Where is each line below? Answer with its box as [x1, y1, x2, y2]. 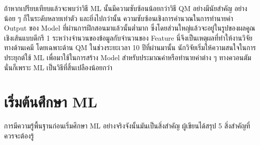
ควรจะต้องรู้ [4, 130, 34, 140]
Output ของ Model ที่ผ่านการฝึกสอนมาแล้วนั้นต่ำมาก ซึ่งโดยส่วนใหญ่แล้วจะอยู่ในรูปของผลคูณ [4, 23, 255, 33]
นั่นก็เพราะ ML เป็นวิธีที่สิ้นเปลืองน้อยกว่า [4, 62, 113, 72]
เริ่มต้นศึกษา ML [4, 91, 98, 112]
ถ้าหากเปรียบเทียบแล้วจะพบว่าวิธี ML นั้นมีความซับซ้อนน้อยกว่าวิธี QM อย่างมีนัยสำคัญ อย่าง [4, 3, 247, 13]
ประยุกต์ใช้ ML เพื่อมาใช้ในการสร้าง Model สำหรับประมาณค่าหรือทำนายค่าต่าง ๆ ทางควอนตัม [4, 52, 251, 62]
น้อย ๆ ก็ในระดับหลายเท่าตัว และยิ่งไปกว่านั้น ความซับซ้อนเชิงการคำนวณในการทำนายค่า [4, 13, 233, 23]
